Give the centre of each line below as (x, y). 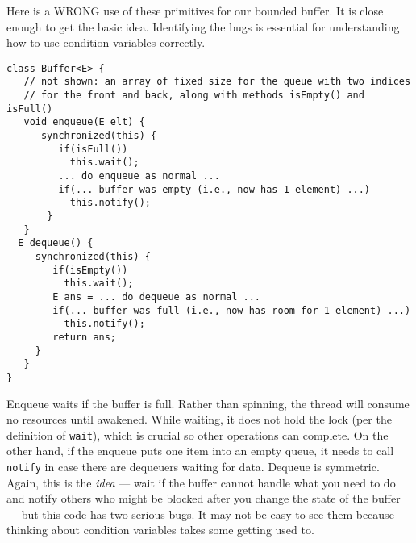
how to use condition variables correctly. (106, 42)
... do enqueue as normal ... (139, 176)
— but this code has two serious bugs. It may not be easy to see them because (200, 514)
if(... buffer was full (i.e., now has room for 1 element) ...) (232, 310)
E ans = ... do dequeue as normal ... (156, 297)
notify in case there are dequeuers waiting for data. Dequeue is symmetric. (193, 466)
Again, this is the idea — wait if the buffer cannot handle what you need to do (201, 482)
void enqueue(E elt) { (84, 122)
